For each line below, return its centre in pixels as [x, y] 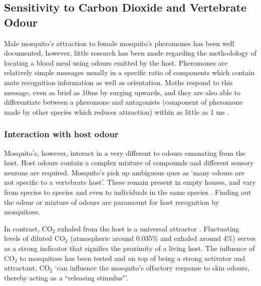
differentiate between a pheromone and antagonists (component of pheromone [123, 102]
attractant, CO [27, 268]
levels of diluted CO [35, 238]
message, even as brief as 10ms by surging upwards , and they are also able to [122, 92]
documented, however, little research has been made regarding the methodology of [130, 53]
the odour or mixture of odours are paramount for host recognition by [112, 202]
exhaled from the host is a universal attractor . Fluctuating [148, 228]
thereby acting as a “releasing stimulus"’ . [66, 277]
